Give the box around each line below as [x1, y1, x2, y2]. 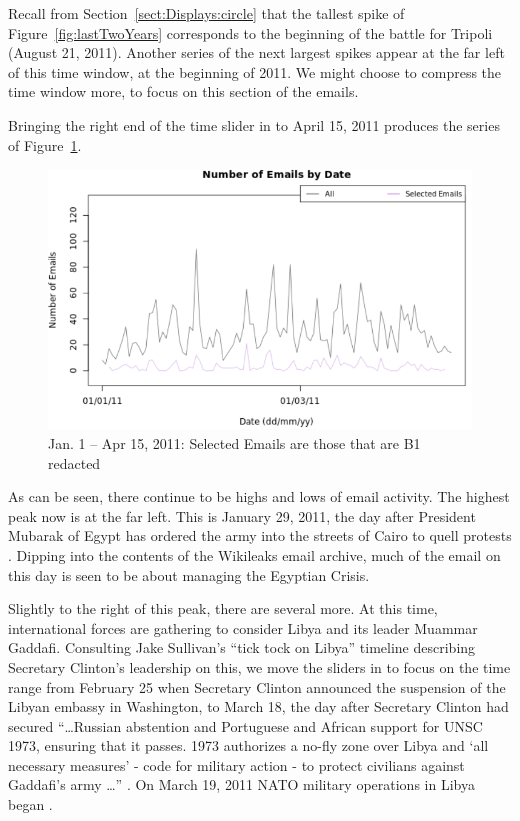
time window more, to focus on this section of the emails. [8, 81, 359, 102]
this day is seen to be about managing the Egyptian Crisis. [8, 564, 370, 585]
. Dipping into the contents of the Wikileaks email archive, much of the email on [8, 544, 501, 565]
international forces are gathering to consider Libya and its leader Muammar [8, 617, 478, 638]
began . [8, 794, 53, 815]
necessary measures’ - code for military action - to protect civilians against [8, 754, 465, 775]
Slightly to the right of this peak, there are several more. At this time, [8, 598, 438, 619]
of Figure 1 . [8, 134, 82, 155]
